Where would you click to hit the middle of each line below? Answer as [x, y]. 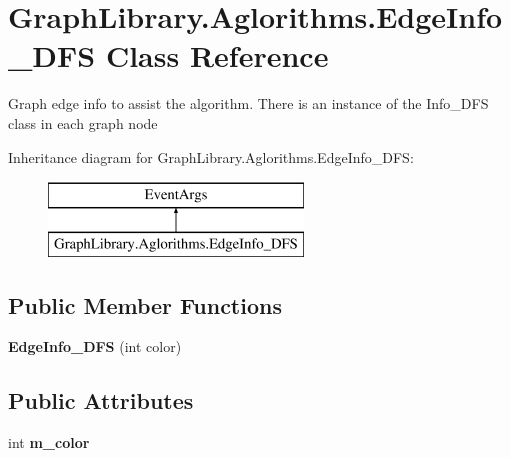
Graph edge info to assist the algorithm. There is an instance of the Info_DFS [248, 103]
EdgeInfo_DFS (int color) [95, 346]
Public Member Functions [145, 304]
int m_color [49, 442]
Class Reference [217, 55]
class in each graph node [83, 122]
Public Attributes [101, 400]
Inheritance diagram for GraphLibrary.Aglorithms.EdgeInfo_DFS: [211, 156]
